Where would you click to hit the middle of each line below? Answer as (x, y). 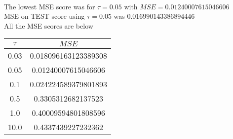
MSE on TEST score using (44, 16)
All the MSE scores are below (49, 25)
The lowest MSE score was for (50, 6)
